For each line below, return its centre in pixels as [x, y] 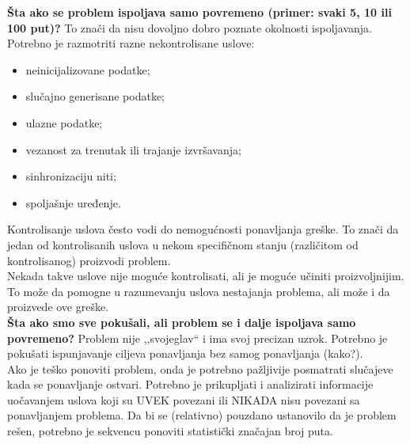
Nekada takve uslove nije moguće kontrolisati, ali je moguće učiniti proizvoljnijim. [206, 276]
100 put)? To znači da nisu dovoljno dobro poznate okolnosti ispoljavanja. [190, 27]
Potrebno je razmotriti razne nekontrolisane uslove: [131, 43]
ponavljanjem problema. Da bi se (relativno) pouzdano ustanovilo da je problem [202, 415]
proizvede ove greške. [58, 307]
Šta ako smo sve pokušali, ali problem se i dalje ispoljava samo [182, 322]
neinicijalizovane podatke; [88, 69]
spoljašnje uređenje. [73, 202]
